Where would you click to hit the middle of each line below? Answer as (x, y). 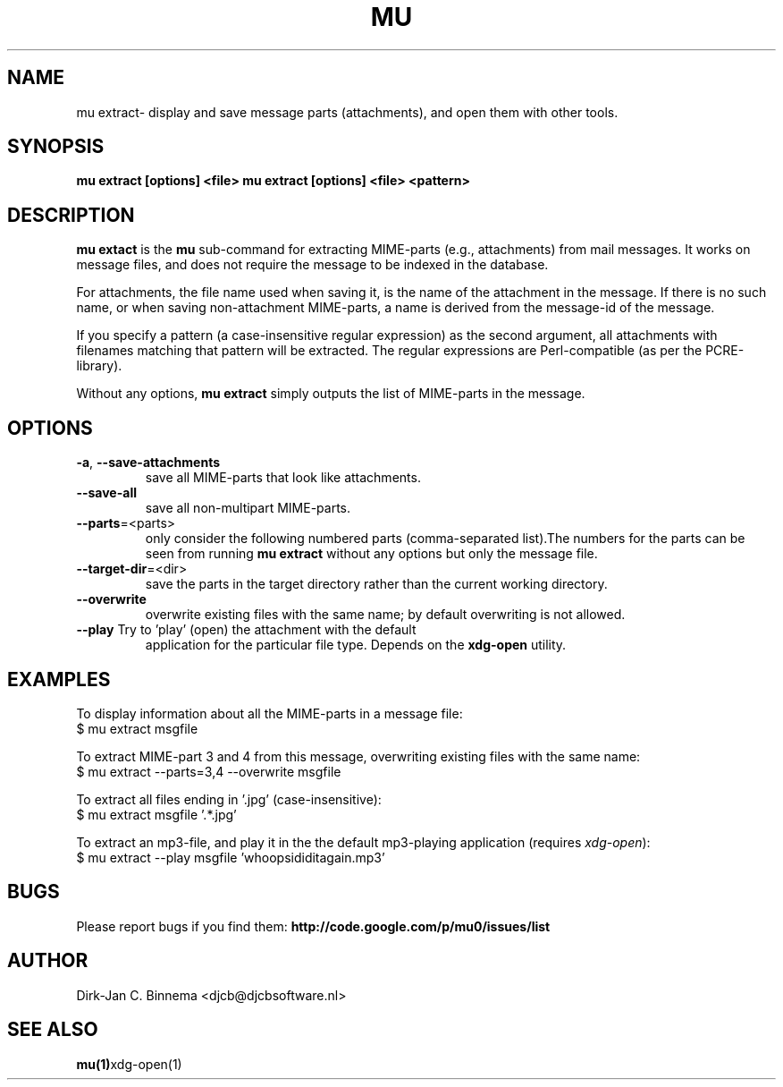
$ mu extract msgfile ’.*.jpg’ (156, 814)
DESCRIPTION (71, 215)
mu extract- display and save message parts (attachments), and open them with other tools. (347, 112)
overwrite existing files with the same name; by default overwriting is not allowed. (385, 615)
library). (99, 366)
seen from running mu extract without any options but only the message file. (371, 554)
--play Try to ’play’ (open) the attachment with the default (246, 630)
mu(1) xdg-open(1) (129, 1064)
